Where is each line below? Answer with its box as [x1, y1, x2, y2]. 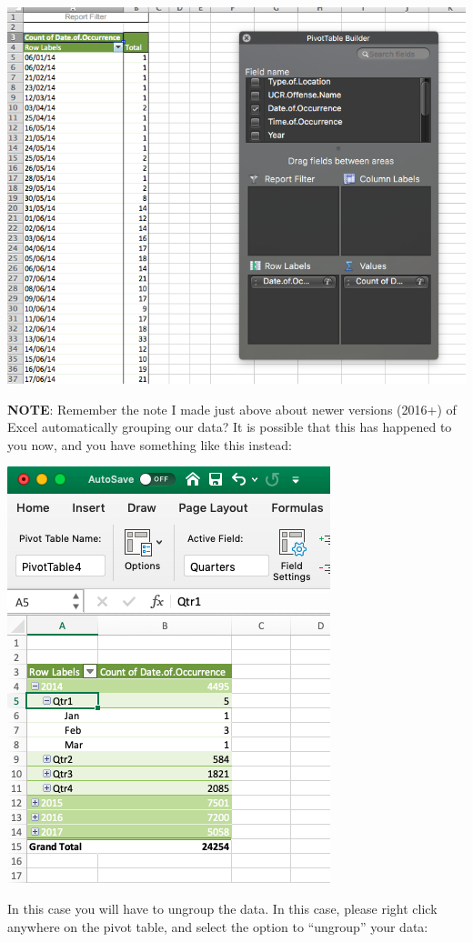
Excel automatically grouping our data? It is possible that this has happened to [7, 417, 452, 436]
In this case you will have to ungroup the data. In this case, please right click [7, 899, 438, 918]
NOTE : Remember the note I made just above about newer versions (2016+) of [7, 399, 457, 418]
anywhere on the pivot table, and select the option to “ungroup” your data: [7, 917, 428, 936]
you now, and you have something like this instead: [7, 435, 292, 454]
